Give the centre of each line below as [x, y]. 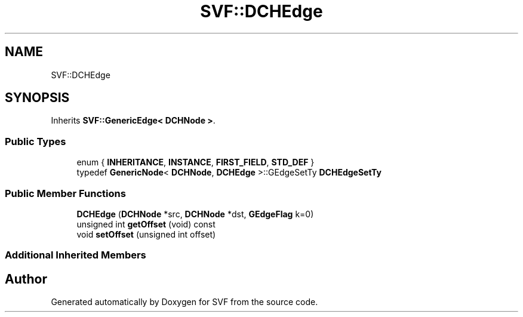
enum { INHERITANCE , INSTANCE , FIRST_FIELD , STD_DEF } [196, 162]
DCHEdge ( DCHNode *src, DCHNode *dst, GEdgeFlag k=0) [195, 214]
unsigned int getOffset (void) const [146, 224]
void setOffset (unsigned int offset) [146, 234]
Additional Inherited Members [76, 255]
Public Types [36, 141]
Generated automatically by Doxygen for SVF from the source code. [184, 302]
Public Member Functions [65, 193]
